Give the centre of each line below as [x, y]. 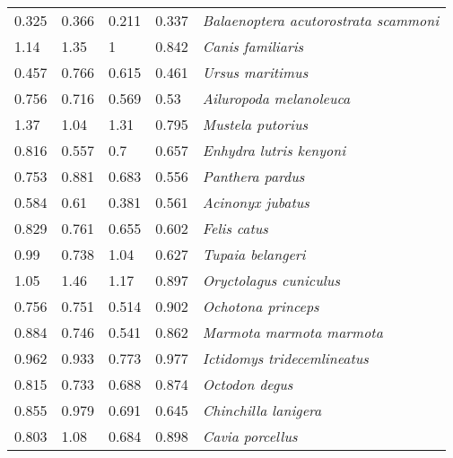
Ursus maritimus [255, 72]
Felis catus [235, 228]
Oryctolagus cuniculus [271, 280]
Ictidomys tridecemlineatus [285, 358]
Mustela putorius [255, 124]
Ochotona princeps [261, 306]
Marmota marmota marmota [292, 332]
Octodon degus [248, 384]
